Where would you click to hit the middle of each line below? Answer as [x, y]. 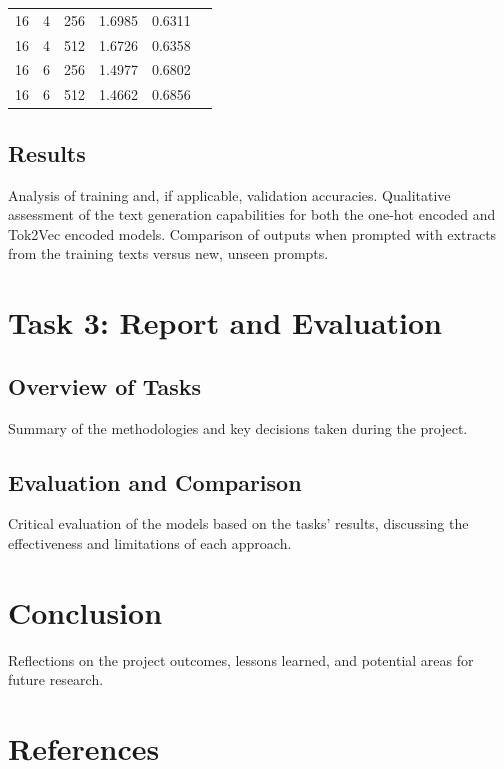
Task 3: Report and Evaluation [225, 322]
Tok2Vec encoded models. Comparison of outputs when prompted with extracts [252, 233]
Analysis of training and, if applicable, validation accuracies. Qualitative [229, 194]
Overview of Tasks [105, 385]
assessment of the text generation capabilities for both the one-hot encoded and [252, 214]
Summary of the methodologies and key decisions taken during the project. [238, 427]
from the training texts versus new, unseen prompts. [168, 253]
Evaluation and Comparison [155, 481]
